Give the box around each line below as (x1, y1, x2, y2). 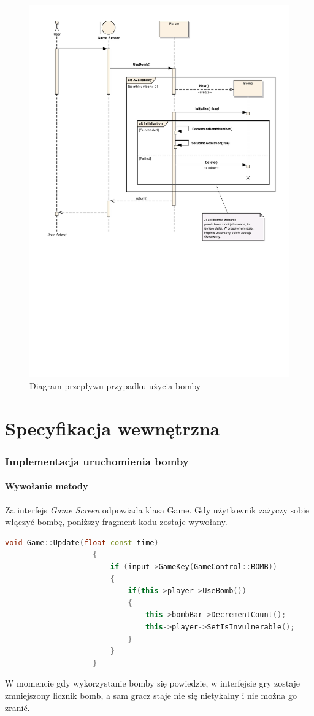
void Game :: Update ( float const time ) (5, 538, 159, 547)
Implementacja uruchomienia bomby (5, 453, 189, 469)
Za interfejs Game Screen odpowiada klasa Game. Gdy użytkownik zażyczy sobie (5, 503, 309, 516)
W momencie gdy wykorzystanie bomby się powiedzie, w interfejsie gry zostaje (5, 677, 301, 690)
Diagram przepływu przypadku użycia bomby (29, 379, 201, 392)
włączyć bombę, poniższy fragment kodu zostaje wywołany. (5, 515, 228, 528)
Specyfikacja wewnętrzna (5, 415, 220, 440)
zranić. (5, 701, 30, 714)
